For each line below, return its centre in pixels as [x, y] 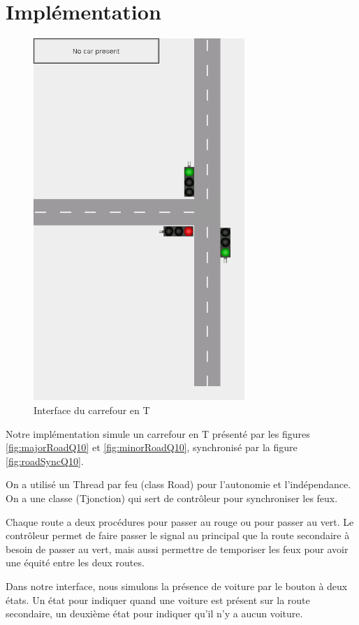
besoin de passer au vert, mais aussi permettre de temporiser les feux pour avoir [177, 549]
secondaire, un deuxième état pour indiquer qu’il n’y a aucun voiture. [154, 613]
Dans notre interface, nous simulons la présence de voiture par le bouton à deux [177, 586]
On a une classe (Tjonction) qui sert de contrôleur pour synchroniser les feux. [172, 498]
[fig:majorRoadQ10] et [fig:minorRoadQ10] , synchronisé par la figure [152, 447]
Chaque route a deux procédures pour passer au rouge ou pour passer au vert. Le [180, 521]
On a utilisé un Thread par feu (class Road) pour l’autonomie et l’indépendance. [178, 484]
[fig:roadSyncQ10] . [45, 461]
